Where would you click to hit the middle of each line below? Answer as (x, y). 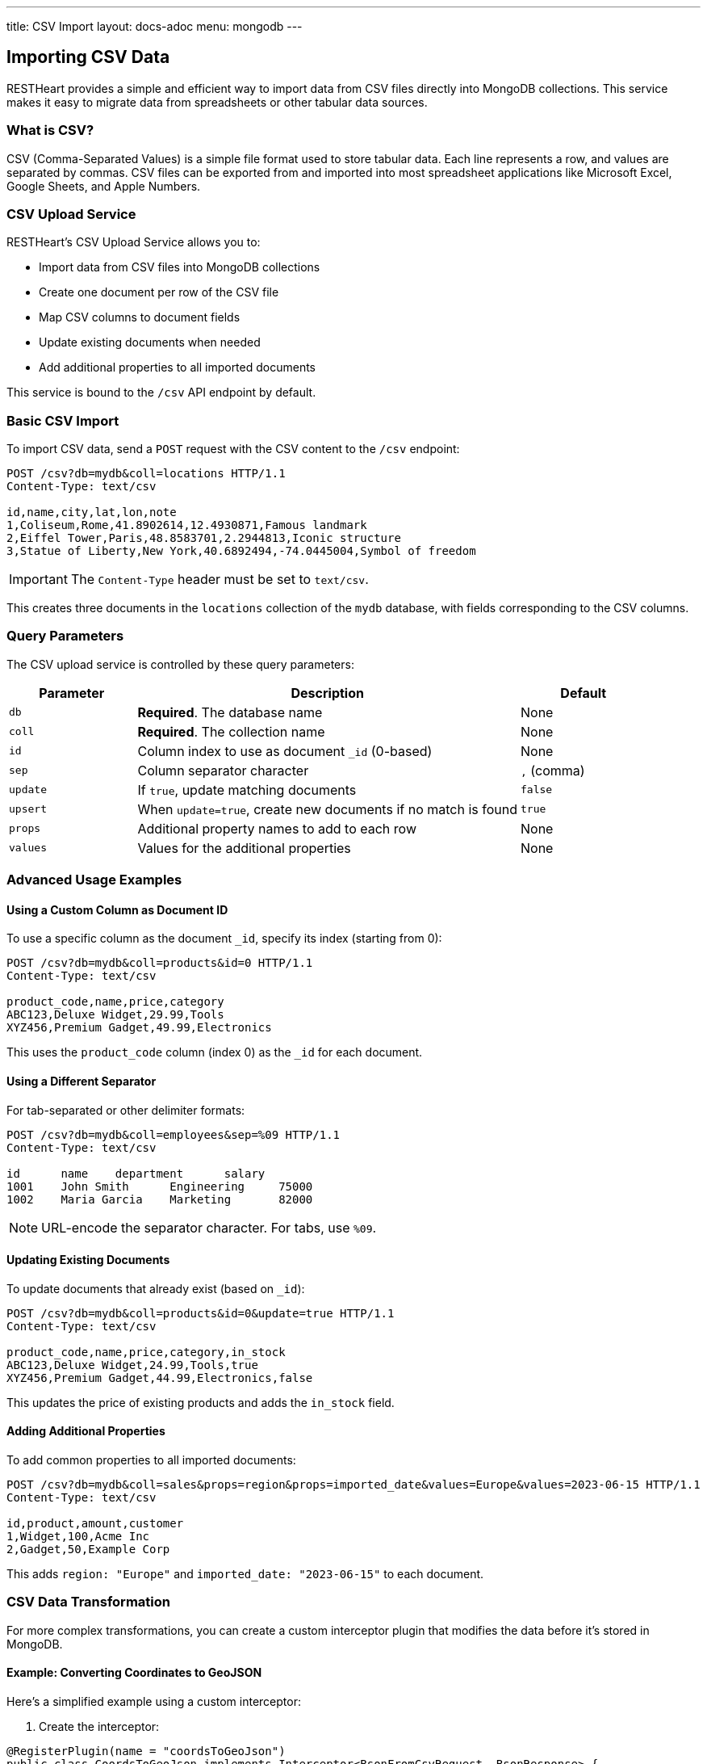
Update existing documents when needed (150, 342)
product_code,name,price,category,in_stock (146, 1352)
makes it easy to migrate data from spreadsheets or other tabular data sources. (217, 102)
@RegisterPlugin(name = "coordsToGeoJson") (146, 1751)
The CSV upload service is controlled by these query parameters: (180, 664)
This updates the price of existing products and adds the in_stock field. (201, 1402)
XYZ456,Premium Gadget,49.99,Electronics (139, 1028)
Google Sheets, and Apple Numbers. (104, 186)
